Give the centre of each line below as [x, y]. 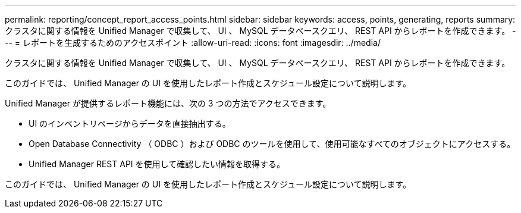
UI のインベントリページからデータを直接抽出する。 [130, 123]
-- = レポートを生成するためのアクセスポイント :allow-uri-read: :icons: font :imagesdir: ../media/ [193, 43]
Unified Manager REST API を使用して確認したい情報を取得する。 [157, 164]
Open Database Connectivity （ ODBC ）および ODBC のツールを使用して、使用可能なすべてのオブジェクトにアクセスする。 [272, 144]
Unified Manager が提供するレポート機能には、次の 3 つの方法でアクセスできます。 [168, 103]
